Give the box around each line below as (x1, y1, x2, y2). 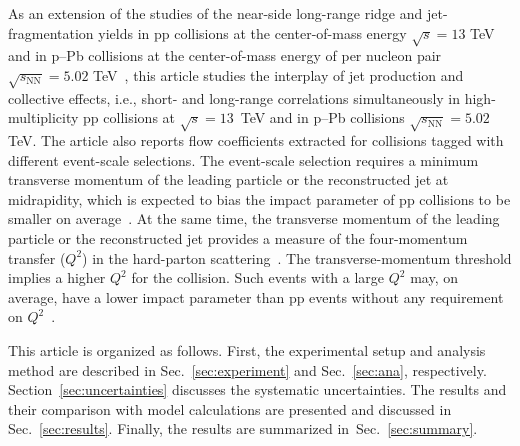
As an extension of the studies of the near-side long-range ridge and (8, 3, 423, 23)
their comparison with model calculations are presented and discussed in (8, 398, 452, 419)
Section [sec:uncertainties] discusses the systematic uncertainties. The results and (8, 379, 507, 400)
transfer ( (8, 247, 66, 268)
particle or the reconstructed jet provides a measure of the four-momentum (8, 228, 468, 249)
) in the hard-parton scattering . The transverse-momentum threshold (82, 247, 512, 268)
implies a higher (8, 267, 106, 288)
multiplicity (8, 107, 79, 128)
